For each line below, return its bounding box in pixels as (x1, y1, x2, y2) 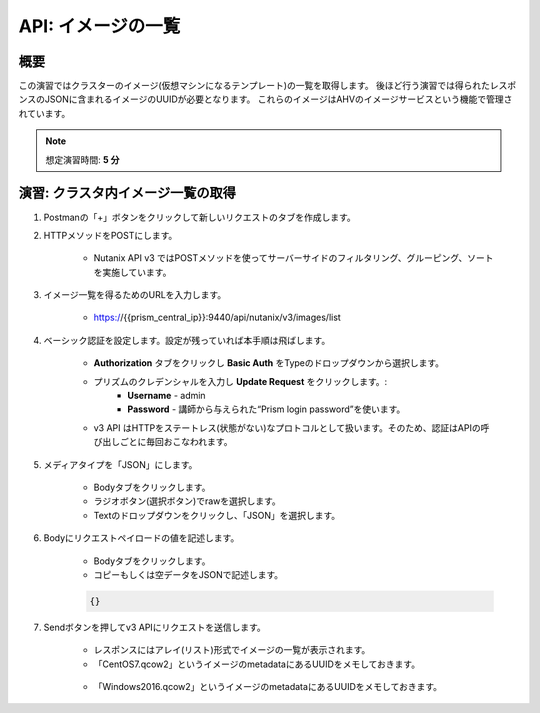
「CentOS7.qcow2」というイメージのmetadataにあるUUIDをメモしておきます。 (93, 658, 420, 670)
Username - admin (127, 390, 206, 402)
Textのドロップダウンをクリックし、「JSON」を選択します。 (93, 509, 341, 521)
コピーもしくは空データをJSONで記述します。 (93, 568, 284, 580)
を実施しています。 (93, 266, 172, 278)
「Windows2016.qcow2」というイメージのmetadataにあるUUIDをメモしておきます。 (93, 681, 443, 693)
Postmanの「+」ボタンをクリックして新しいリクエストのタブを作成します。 (43, 211, 357, 223)
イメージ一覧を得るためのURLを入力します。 (43, 289, 227, 301)
